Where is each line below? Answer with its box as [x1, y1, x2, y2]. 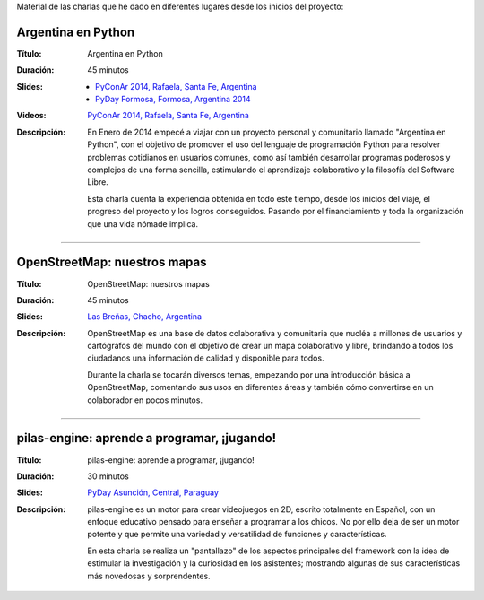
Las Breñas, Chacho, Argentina [87, 311, 202, 322]
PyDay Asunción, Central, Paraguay [87, 487, 220, 498]
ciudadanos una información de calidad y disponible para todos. [87, 352, 324, 363]
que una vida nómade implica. [87, 218, 199, 229]
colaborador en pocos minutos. [87, 395, 203, 405]
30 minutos [87, 471, 129, 482]
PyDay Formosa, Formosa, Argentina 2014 [95, 94, 251, 105]
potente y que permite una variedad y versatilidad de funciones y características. [87, 529, 387, 540]
